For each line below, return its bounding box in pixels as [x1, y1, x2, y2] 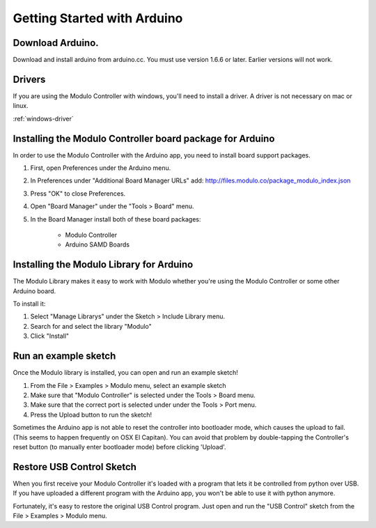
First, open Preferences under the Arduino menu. [30, 164, 171, 172]
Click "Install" [30, 332, 70, 341]
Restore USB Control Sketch [13, 460, 137, 473]
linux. [13, 102, 29, 110]
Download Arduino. [13, 37, 99, 49]
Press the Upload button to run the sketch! [30, 410, 152, 419]
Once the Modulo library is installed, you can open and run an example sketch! [13, 368, 238, 377]
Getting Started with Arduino [13, 10, 183, 26]
